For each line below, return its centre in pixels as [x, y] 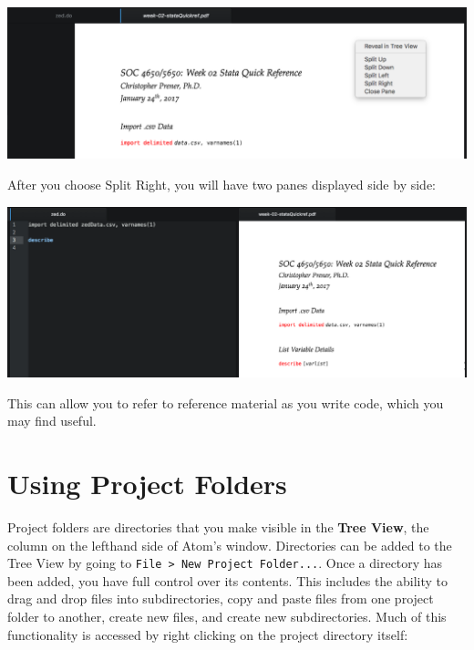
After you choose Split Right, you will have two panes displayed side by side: [222, 184]
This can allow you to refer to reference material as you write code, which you [226, 402]
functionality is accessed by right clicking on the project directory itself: [208, 634]
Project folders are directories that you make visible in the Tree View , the [218, 526]
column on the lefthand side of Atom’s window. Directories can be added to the [230, 545]
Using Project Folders [147, 484]
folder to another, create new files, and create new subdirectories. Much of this [227, 616]
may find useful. [52, 421]
